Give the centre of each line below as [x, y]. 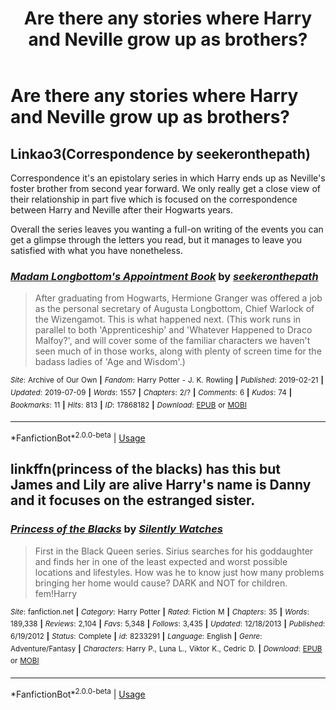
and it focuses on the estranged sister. [133, 500]
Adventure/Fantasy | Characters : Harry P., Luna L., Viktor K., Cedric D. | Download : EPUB [166, 648]
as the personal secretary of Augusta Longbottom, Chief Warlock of [174, 309]
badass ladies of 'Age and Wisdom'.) [110, 362]
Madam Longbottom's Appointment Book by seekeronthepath [164, 276]
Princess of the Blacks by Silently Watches [116, 529]
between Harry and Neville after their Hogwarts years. [121, 210]
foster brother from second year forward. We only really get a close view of [166, 188]
